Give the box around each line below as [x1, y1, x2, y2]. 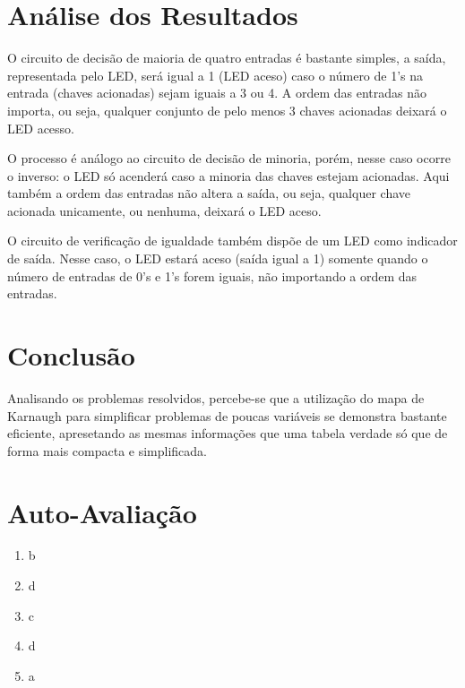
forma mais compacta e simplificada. [7, 441, 208, 460]
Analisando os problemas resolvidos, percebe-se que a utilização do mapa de [7, 388, 425, 407]
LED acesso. [7, 118, 74, 137]
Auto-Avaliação [7, 494, 197, 530]
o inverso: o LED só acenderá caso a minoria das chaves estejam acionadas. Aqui [7, 166, 450, 185]
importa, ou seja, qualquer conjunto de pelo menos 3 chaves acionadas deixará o [7, 100, 447, 119]
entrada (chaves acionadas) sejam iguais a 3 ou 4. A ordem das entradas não [7, 83, 426, 102]
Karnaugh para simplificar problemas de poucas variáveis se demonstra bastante [7, 406, 447, 425]
